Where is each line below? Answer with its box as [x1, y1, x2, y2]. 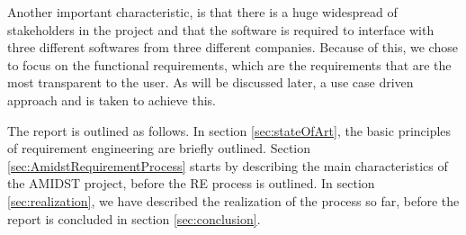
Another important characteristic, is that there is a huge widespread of [7, 3, 398, 21]
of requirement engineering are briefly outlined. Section [7, 139, 311, 158]
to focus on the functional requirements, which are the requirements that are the [7, 55, 452, 74]
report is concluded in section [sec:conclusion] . [7, 209, 261, 228]
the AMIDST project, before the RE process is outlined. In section [7, 174, 375, 193]
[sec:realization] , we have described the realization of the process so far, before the [7, 191, 460, 210]
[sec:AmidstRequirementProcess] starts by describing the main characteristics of [7, 156, 448, 175]
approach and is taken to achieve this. [7, 90, 216, 109]
